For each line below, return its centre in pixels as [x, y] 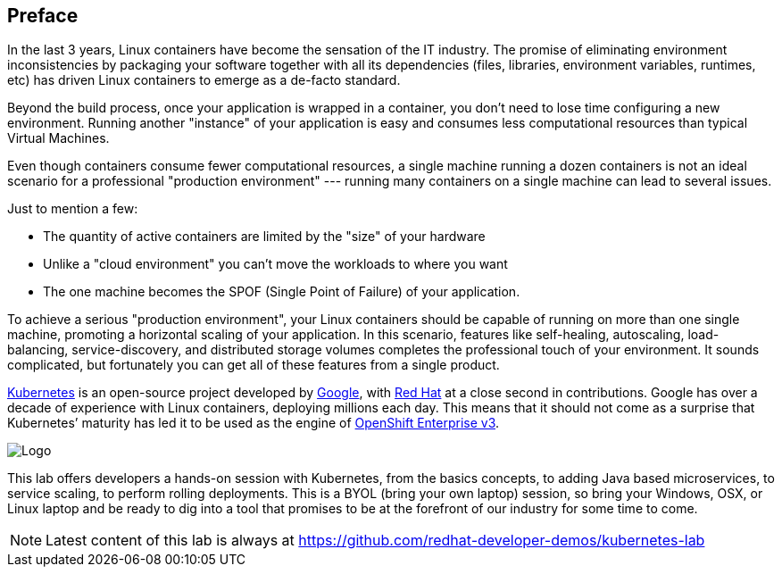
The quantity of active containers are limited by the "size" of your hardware [264, 237]
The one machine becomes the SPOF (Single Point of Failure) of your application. [282, 292]
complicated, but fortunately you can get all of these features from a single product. [254, 365]
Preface [43, 16]
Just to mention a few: [73, 209]
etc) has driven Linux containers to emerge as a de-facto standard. [204, 80]
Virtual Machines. [58, 138]
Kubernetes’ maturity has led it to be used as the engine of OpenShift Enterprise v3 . [254, 423]
